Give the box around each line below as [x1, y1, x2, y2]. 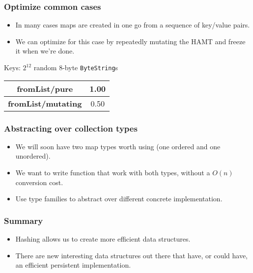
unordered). [15, 151, 51, 161]
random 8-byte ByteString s [33, 62, 118, 72]
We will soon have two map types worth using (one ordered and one [15, 141, 221, 151]
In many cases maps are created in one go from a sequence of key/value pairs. [15, 20, 250, 30]
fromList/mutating [8, 97, 82, 109]
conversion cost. [15, 177, 63, 187]
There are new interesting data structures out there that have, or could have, [15, 250, 248, 260]
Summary [4, 214, 43, 226]
